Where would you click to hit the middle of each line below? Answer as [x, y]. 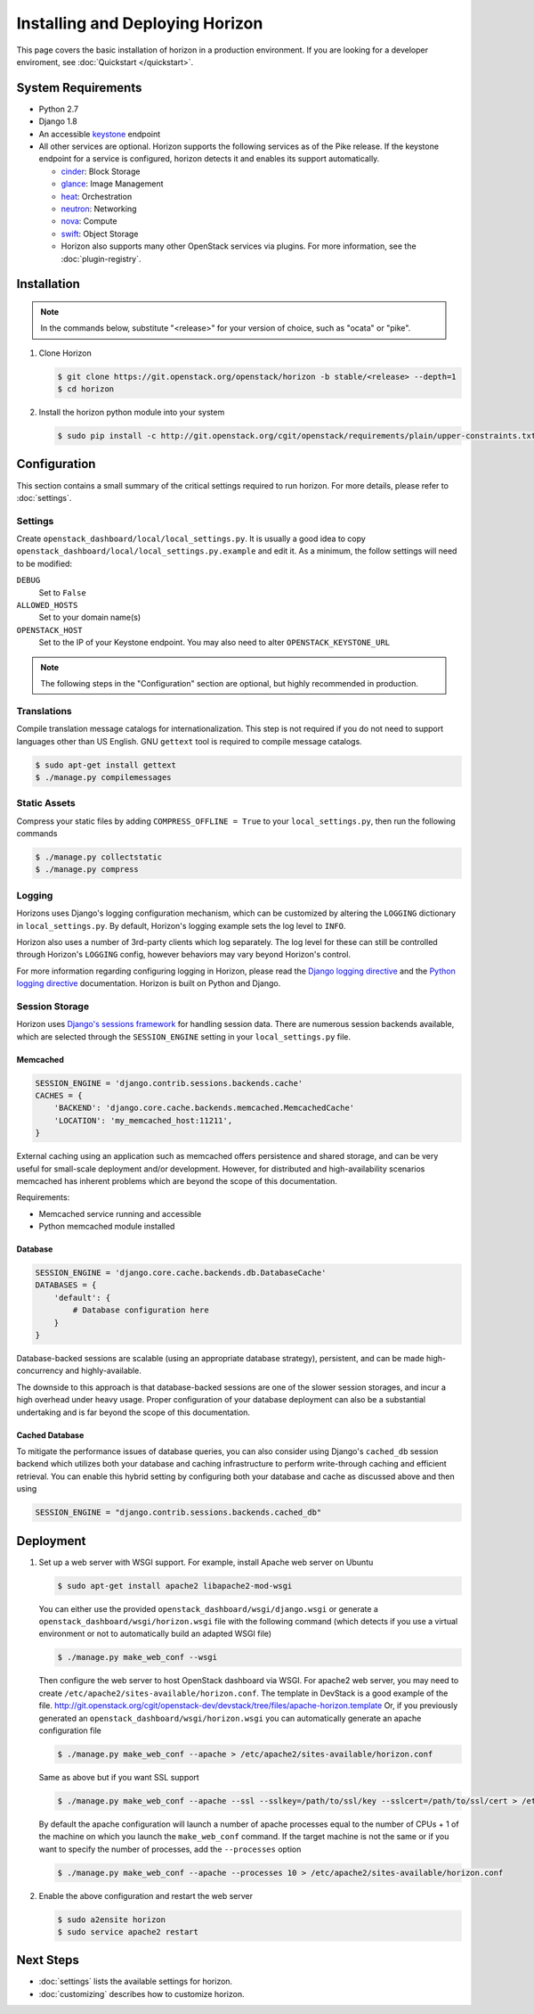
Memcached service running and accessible [120, 1213]
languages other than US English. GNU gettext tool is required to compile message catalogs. [189, 741]
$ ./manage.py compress [87, 870]
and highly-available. [103, 1371]
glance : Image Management [112, 184]
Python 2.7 [59, 109]
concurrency [40, 1371]
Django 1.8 [58, 121]
